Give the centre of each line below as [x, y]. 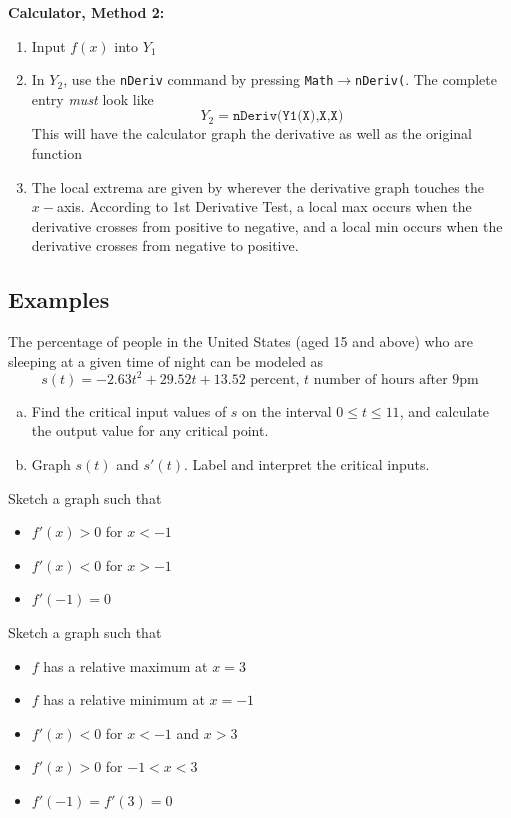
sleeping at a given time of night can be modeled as [166, 360]
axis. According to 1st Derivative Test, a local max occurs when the [264, 206]
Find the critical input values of [129, 410]
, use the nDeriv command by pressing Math [198, 79]
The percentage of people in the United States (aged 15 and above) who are [240, 341]
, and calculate [444, 410]
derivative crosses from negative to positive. [165, 245]
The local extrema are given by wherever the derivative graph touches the [257, 186]
